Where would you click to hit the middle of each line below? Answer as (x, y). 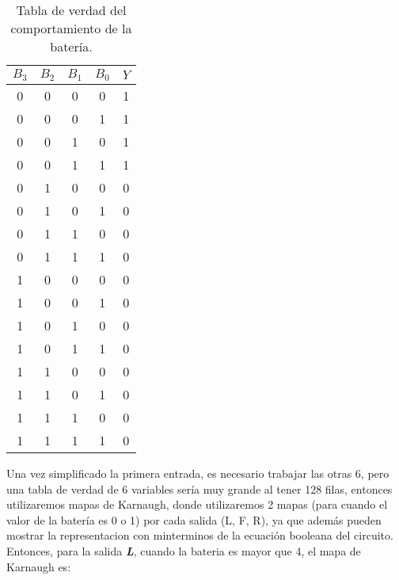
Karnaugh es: (39, 566)
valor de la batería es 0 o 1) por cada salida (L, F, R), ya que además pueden (194, 519)
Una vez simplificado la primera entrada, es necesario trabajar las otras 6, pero (198, 473)
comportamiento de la (71, 28)
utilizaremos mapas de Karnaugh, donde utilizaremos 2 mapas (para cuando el (197, 504)
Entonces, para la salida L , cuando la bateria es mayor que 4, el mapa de (184, 550)
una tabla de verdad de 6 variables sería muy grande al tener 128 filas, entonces (199, 488)
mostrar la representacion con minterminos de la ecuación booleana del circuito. (200, 535)
